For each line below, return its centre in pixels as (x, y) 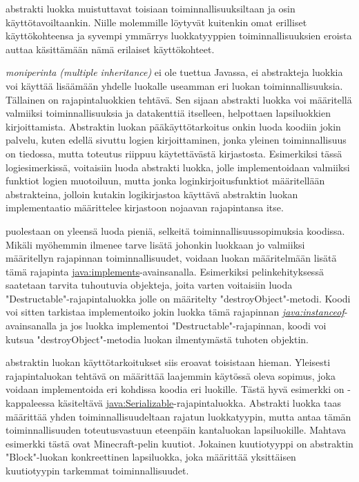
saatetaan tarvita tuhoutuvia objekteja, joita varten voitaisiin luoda (149, 285)
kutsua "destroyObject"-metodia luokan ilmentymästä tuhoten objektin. (157, 339)
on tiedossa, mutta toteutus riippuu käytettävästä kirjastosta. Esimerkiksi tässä (174, 153)
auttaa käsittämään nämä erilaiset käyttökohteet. (110, 49)
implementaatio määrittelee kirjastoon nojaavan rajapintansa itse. (145, 208)
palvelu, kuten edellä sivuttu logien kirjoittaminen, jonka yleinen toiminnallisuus (176, 140)
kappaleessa (30, 403)
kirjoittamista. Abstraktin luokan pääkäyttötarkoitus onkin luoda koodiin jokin (173, 126)
